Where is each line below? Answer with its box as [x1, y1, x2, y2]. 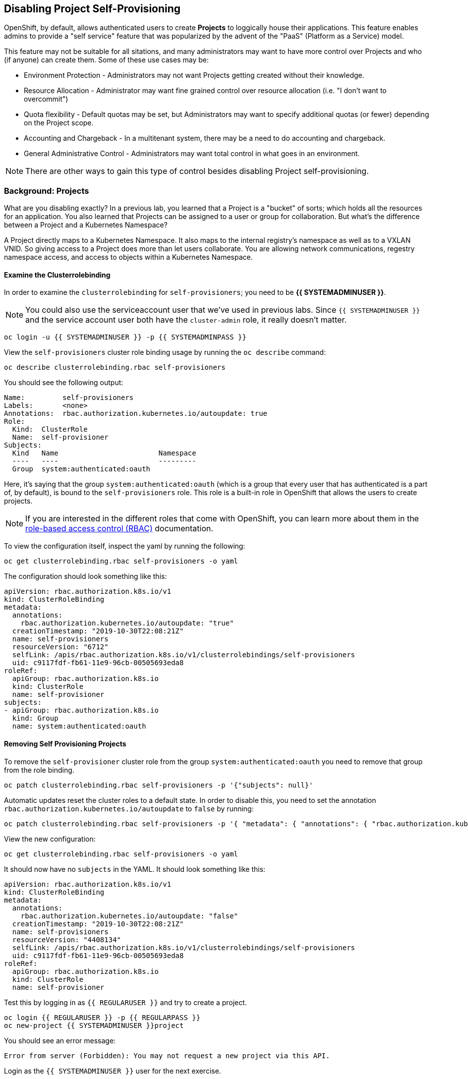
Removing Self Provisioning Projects [4, 739, 126, 748]
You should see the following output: [4, 378, 123, 387]
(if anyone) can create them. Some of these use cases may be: [4, 56, 209, 64]
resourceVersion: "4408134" [12, 935, 121, 944]
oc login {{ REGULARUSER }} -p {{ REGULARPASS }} [4, 1013, 201, 1022]
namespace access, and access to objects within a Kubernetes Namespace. [4, 253, 253, 262]
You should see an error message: [4, 1036, 116, 1045]
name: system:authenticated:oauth [12, 722, 146, 731]
